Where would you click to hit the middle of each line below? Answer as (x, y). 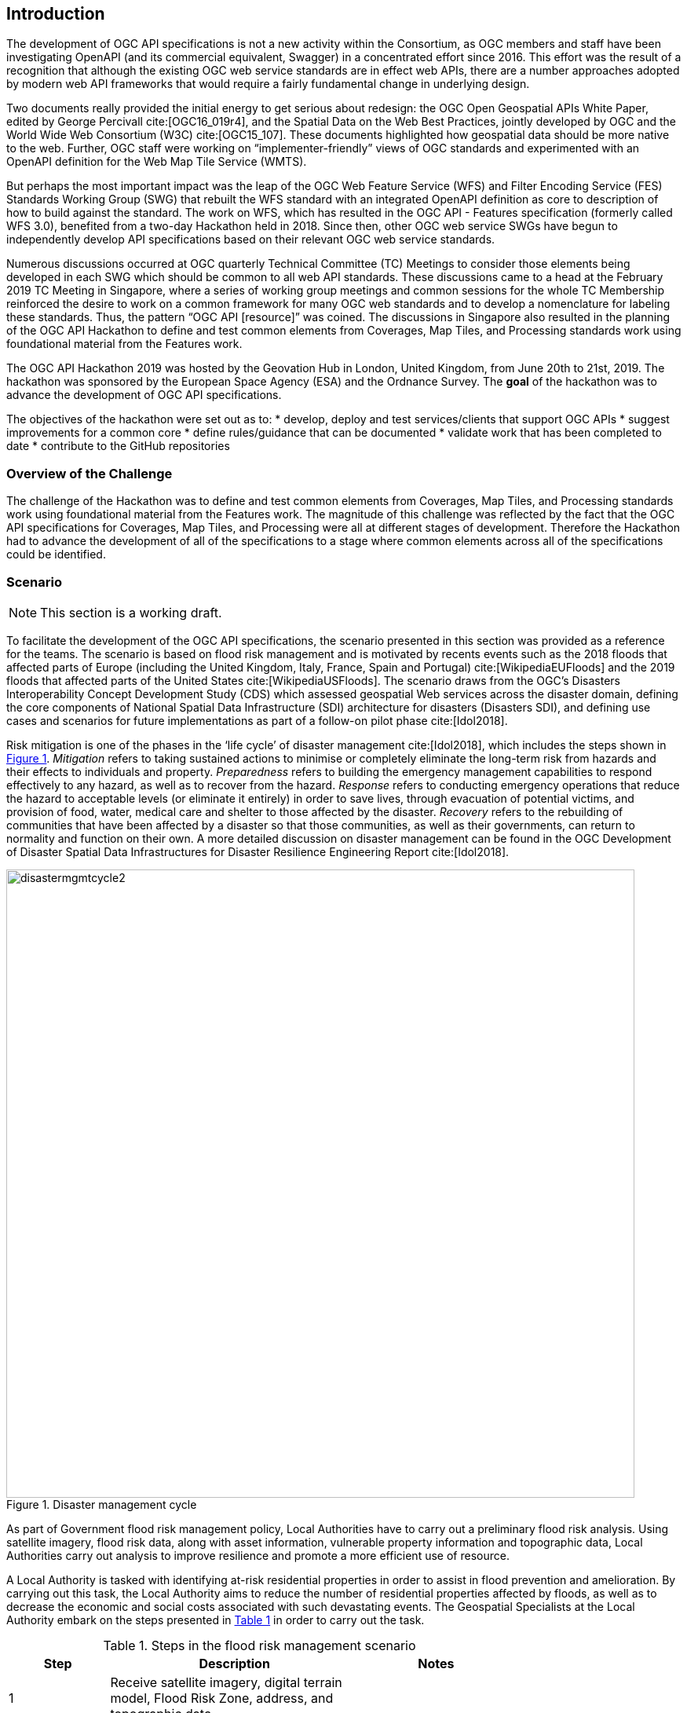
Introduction (56, 14)
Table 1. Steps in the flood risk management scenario (259, 1645)
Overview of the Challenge (90, 473)
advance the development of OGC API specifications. (144, 395)
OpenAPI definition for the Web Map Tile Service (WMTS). (157, 162)
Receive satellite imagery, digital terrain (226, 1682)
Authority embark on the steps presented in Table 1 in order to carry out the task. (216, 1620)
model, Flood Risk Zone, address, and (222, 1698)
